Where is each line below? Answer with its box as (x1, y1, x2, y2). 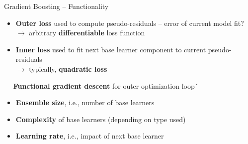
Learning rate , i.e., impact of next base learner (15, 131, 164, 141)
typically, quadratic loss (29, 63, 107, 74)
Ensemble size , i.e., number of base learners (15, 97, 155, 108)
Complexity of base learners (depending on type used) (15, 114, 186, 124)
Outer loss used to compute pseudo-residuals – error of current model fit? (15, 17, 244, 28)
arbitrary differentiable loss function (29, 27, 145, 38)
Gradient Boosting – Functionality (4, 1, 109, 11)
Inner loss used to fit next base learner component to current (15, 44, 206, 54)
